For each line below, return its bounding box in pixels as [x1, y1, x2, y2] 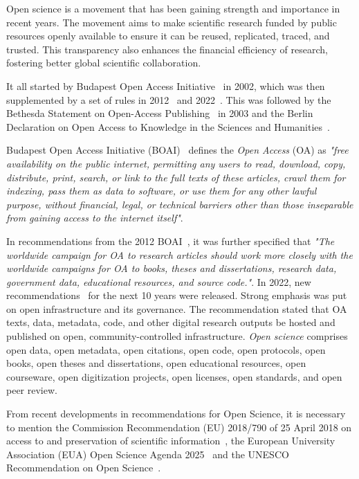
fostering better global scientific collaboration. [6, 55, 201, 70]
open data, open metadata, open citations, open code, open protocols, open [6, 342, 326, 356]
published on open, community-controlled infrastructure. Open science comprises [6, 329, 348, 343]
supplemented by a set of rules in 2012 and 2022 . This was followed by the [6, 92, 331, 107]
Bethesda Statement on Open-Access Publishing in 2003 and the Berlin [6, 106, 313, 120]
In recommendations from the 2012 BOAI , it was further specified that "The [6, 233, 335, 248]
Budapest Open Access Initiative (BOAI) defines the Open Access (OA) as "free [6, 143, 349, 157]
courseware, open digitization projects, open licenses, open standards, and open [6, 369, 342, 383]
